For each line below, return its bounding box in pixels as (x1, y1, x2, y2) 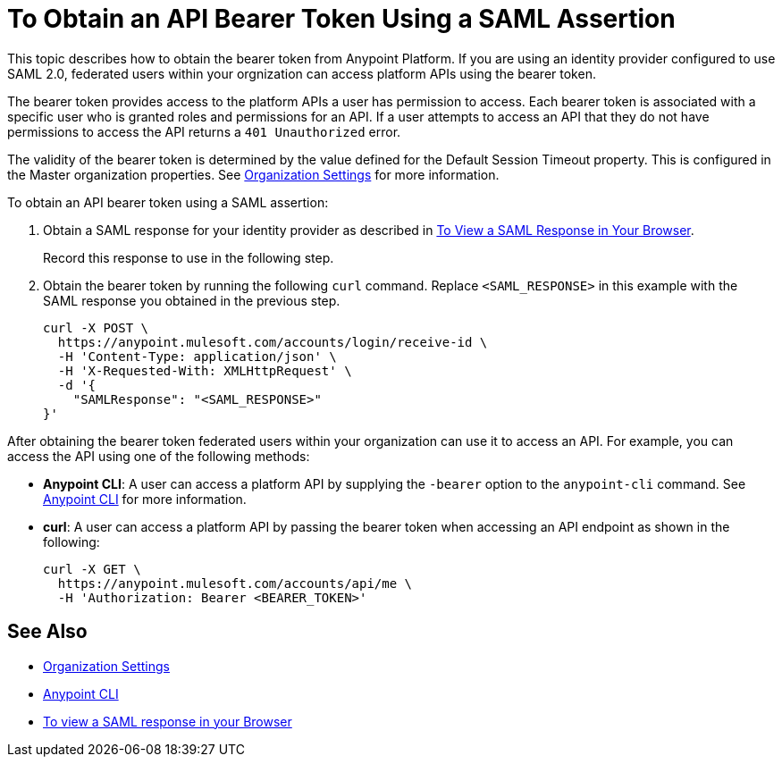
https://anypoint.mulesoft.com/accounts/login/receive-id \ (57, 334, 488, 349)
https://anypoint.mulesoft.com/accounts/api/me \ (57, 575, 413, 591)
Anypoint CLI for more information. (43, 491, 247, 507)
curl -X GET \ (43, 561, 141, 576)
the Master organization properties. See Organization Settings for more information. (7, 166, 500, 182)
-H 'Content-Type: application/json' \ (57, 348, 337, 364)
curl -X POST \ (43, 320, 149, 335)
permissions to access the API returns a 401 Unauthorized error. (7, 123, 401, 139)
